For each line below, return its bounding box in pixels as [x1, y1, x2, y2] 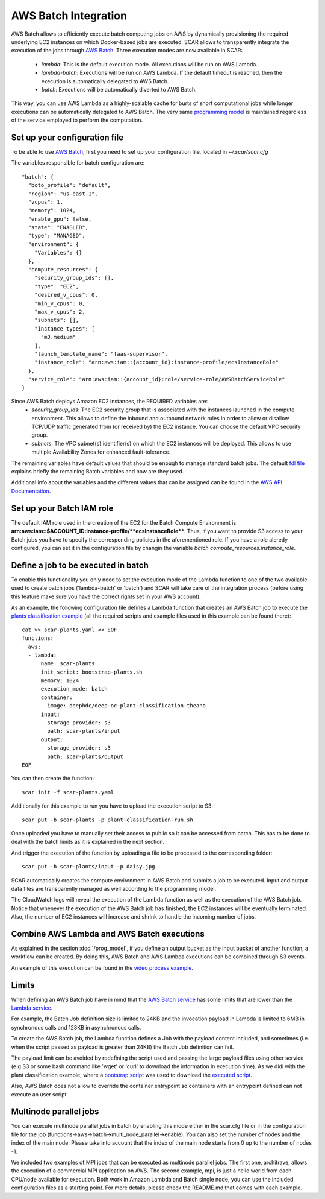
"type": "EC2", [34, 283, 79, 289]
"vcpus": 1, [28, 198, 63, 205]
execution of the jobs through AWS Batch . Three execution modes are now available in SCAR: [11, 47, 243, 54]
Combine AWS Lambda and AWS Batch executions [11, 929, 205, 939]
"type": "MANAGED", [28, 232, 85, 239]
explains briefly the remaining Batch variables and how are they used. [11, 468, 184, 475]
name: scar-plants [40, 660, 95, 667]
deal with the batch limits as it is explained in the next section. [11, 838, 165, 846]
